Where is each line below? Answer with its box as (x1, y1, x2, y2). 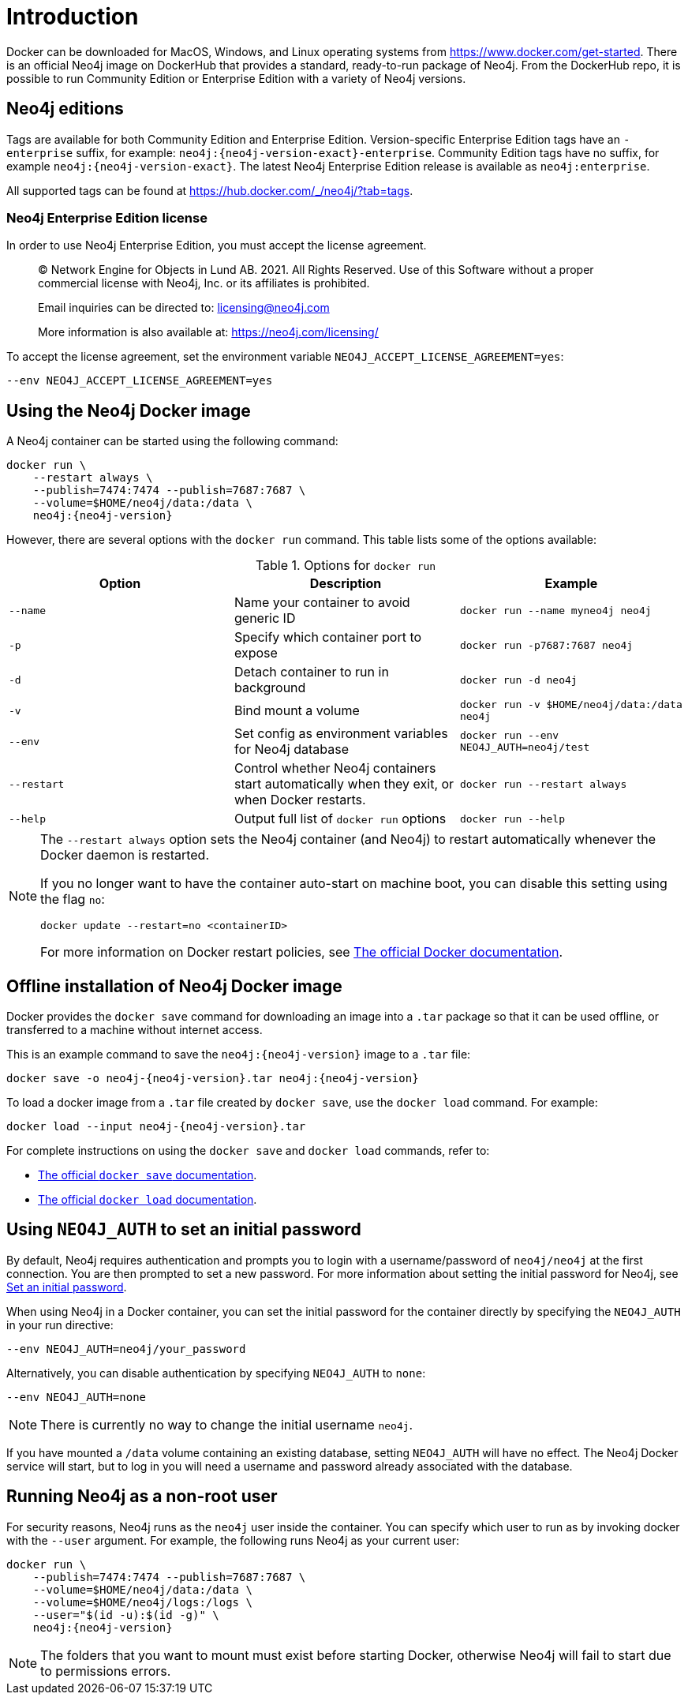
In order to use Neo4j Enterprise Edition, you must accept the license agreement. (6, 238, 427, 253)
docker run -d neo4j (459, 673, 578, 686)
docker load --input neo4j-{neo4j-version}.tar (6, 1120, 306, 1133)
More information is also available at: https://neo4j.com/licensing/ (38, 325, 379, 339)
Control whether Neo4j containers (234, 760, 436, 777)
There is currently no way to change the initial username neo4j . (40, 1416, 413, 1433)
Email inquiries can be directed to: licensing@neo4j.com (38, 301, 330, 315)
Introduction (6, 3, 139, 30)
